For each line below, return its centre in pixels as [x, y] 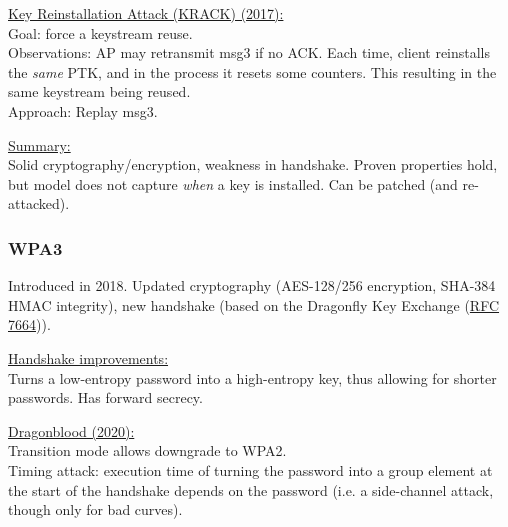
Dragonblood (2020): [71, 430]
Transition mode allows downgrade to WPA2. [147, 450]
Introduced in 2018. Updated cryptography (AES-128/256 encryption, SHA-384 [252, 285]
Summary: [39, 144]
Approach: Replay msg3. [83, 110]
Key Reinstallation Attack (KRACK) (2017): [146, 13]
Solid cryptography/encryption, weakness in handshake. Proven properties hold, [253, 164]
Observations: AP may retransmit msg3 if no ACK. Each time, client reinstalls [249, 52]
